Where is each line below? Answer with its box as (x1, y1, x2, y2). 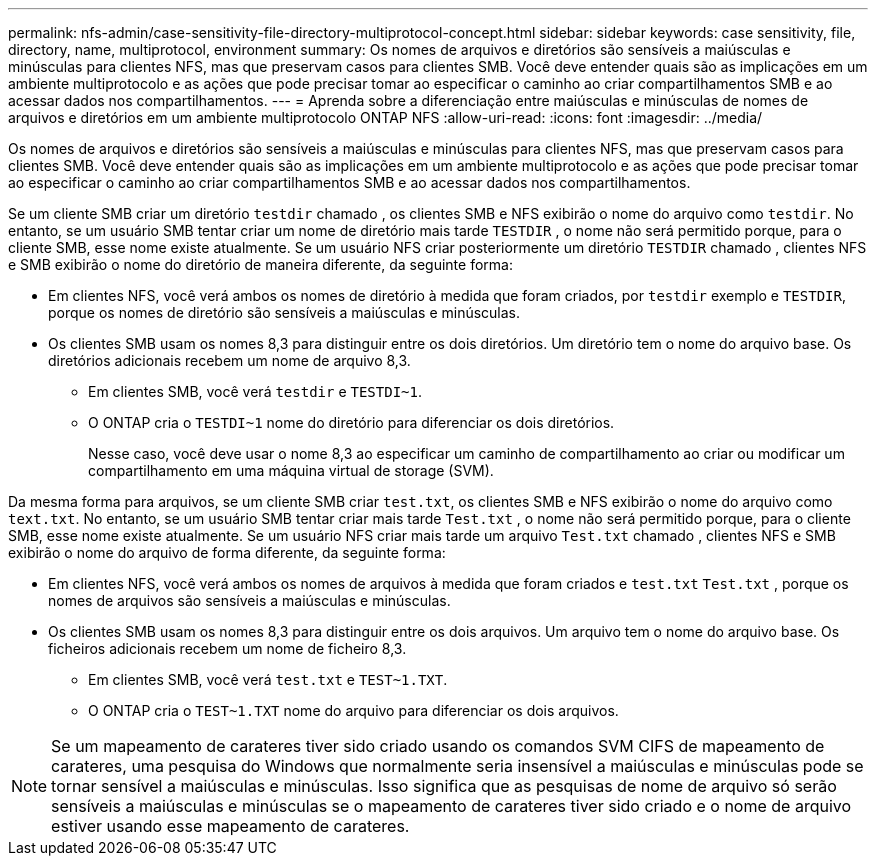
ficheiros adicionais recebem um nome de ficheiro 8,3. (48, 640, 407, 657)
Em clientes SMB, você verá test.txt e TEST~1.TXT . (88, 671, 448, 688)
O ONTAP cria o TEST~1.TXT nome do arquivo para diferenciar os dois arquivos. (88, 702, 619, 719)
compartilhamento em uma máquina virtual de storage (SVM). (88, 462, 494, 479)
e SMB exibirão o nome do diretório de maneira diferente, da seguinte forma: (8, 256, 513, 273)
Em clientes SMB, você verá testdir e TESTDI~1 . (88, 383, 422, 400)
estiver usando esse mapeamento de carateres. (51, 816, 410, 836)
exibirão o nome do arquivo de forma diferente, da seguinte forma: (8, 544, 446, 561)
